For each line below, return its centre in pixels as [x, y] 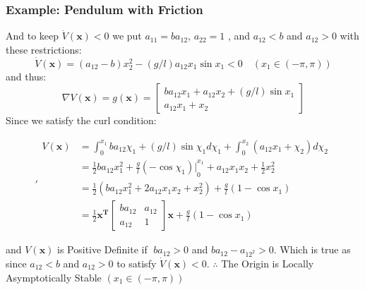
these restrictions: [44, 49]
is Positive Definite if [102, 249]
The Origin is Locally [268, 263]
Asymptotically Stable [54, 277]
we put [127, 36]
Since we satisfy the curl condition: [81, 120]
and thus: [26, 76]
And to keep [32, 36]
